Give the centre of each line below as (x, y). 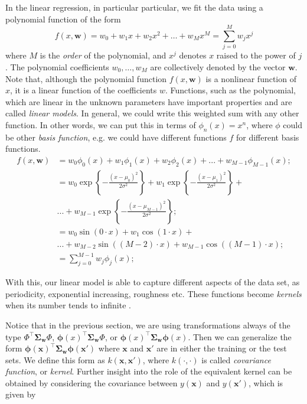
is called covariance (236, 359)
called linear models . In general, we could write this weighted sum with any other (152, 113)
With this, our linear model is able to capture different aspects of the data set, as (153, 282)
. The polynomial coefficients (57, 66)
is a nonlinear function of (251, 78)
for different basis (267, 137)
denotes (193, 55)
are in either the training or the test (222, 348)
